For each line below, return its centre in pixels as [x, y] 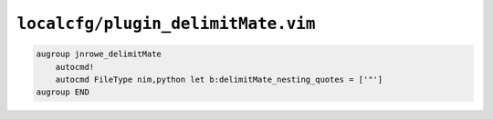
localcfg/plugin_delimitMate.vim [166, 24]
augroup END [63, 92]
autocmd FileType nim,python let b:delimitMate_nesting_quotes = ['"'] [219, 79]
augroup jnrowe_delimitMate [99, 54]
